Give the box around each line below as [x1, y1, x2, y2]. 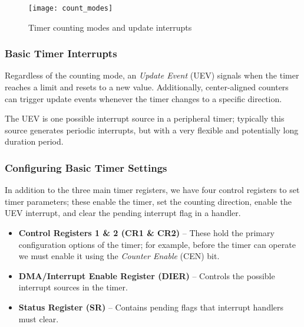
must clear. [18, 312, 59, 325]
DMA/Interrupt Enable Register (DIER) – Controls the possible [18, 269, 275, 282]
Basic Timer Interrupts [5, 46, 117, 61]
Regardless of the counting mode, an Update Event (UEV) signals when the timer [5, 69, 299, 81]
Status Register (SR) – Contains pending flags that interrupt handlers [18, 301, 284, 313]
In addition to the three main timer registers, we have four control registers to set [5, 184, 300, 196]
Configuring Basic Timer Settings [5, 160, 167, 175]
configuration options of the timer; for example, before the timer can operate [18, 238, 296, 250]
